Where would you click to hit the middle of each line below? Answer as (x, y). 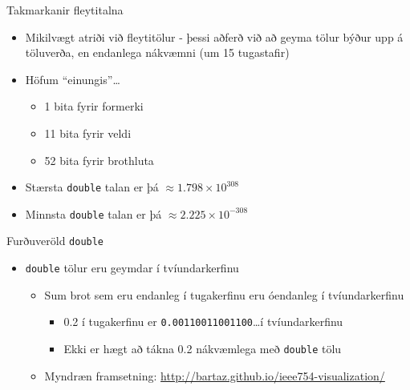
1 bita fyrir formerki (94, 106)
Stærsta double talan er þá (92, 187)
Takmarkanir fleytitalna (65, 10)
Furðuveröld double (55, 241)
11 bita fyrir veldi (88, 133)
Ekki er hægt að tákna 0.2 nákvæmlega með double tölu (203, 349)
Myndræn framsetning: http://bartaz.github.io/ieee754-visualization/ (215, 375)
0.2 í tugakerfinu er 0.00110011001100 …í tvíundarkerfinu (203, 322)
